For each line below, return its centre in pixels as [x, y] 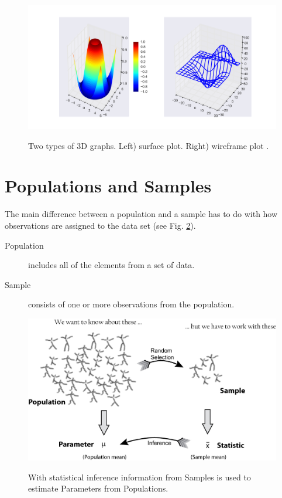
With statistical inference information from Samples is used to [140, 477]
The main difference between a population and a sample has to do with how [141, 214]
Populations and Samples [108, 186]
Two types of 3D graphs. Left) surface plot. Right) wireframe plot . [149, 145]
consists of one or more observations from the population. [131, 304]
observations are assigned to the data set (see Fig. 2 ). [100, 225]
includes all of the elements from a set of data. [111, 265]
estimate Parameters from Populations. [98, 488]
